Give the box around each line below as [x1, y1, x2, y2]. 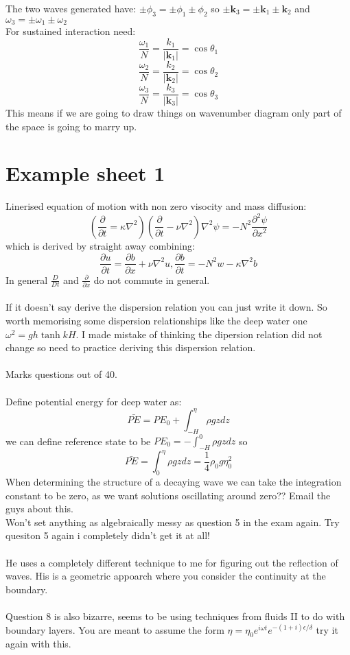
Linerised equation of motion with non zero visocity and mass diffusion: [5, 199, 307, 213]
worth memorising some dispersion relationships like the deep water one [5, 313, 307, 328]
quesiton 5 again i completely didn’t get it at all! [5, 528, 210, 543]
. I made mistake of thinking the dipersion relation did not [75, 326, 323, 341]
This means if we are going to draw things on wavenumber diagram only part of [5, 106, 342, 120]
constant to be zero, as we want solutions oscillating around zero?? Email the [5, 488, 331, 502]
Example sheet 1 [5, 159, 165, 187]
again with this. [5, 636, 71, 651]
